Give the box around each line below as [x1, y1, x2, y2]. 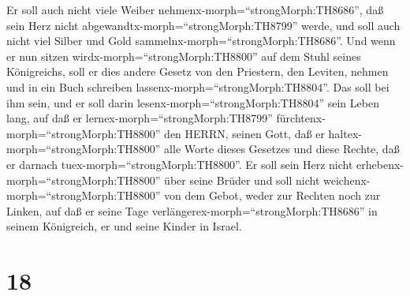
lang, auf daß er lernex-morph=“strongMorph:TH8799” [6, 110, 273, 126]
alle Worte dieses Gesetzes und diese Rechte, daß [164, 141, 400, 157]
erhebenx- [356, 155, 404, 172]
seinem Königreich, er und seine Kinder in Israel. [6, 218, 242, 234]
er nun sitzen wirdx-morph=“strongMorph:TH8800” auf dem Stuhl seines [6, 47, 361, 64]
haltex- [328, 125, 362, 141]
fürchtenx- [276, 110, 326, 126]
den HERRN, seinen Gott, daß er [164, 125, 325, 141]
